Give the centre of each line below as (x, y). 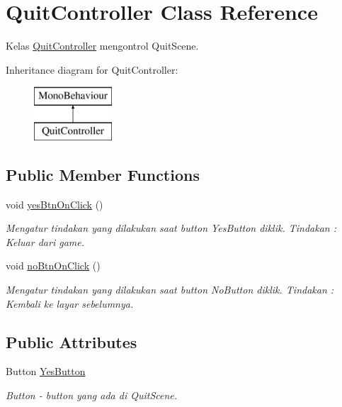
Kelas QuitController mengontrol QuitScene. (102, 46)
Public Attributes (72, 341)
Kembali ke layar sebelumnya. (70, 303)
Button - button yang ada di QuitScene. (92, 395)
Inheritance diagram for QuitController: (92, 69)
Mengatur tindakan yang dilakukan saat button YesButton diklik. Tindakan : (171, 228)
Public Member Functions (103, 174)
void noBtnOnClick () (53, 266)
